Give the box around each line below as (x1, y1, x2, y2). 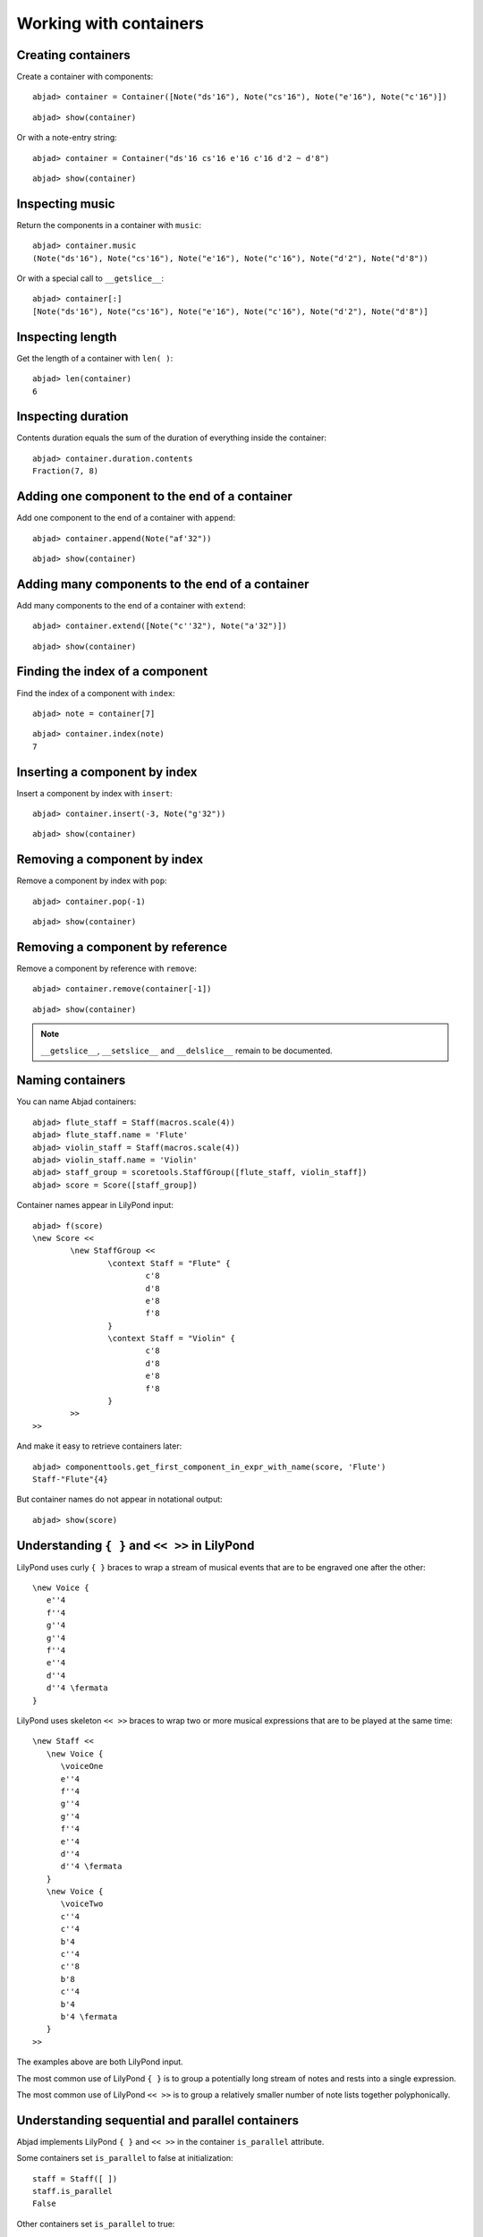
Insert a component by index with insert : (16, 787, 174, 798)
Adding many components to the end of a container (16, 576, 309, 591)
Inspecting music (16, 196, 115, 211)
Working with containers (16, 13, 205, 33)
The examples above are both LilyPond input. (16, 2056, 183, 2067)
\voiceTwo (60, 1899, 104, 1910)
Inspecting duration (16, 409, 129, 424)
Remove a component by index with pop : (16, 875, 167, 886)
